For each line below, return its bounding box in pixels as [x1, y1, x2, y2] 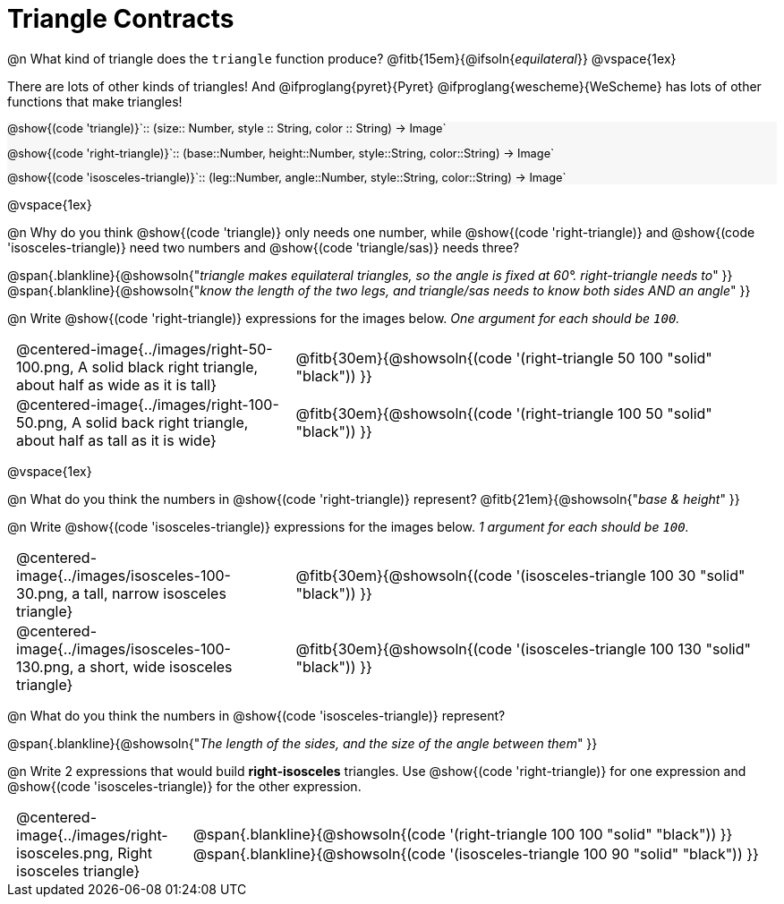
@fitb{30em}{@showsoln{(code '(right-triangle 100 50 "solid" [295, 405, 712, 423]
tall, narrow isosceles [83, 584, 226, 603]
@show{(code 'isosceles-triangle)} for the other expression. [7, 779, 362, 795]
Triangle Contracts [7, 4, 234, 34]
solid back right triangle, [85, 414, 249, 432]
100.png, [16, 358, 74, 377]
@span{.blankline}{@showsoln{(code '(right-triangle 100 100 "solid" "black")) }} [192, 825, 733, 844]
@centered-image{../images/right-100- [16, 396, 279, 414]
